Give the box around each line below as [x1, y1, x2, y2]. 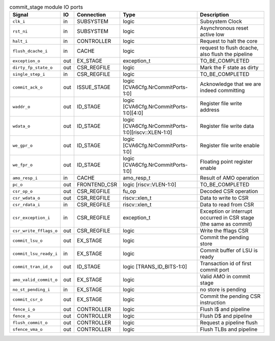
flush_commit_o [12, 320, 48, 325]
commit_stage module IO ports [9, 4, 84, 11]
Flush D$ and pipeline [200, 312, 253, 320]
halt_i [12, 38, 28, 44]
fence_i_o [12, 306, 36, 312]
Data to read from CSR [200, 201, 254, 208]
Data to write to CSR [200, 194, 249, 202]
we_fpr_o [12, 162, 33, 167]
